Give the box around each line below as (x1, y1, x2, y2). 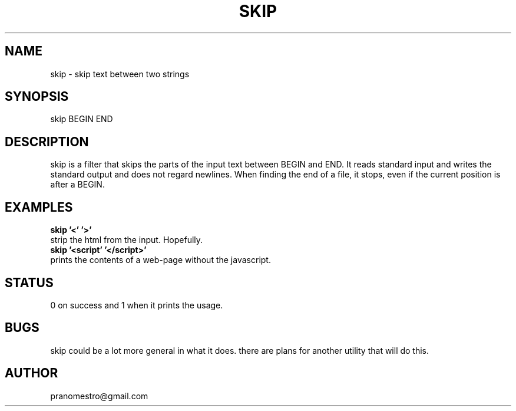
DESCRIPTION (5, 134, 89, 149)
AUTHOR (5, 366, 58, 381)
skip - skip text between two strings (50, 68, 190, 79)
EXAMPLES (5, 199, 73, 215)
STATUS (5, 275, 54, 290)
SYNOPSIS (5, 89, 69, 104)
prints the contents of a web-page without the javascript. (50, 255, 271, 265)
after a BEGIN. (50, 179, 105, 190)
